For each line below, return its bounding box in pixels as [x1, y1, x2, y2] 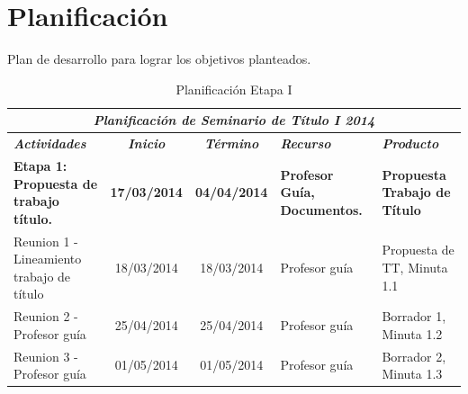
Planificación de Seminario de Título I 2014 [93, 111, 375, 130]
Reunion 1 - [13, 231, 78, 250]
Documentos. [280, 200, 363, 219]
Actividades [13, 134, 86, 153]
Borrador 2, [382, 346, 446, 365]
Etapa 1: [13, 157, 67, 175]
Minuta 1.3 [382, 364, 443, 383]
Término [204, 134, 259, 153]
